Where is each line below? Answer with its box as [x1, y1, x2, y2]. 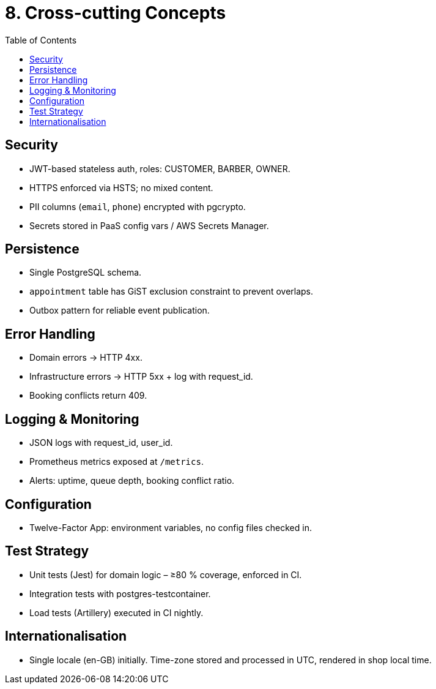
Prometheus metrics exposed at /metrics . [29, 456, 204, 467]
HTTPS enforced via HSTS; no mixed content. [29, 182, 213, 193]
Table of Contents [5, 34, 77, 45]
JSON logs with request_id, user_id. [29, 437, 173, 448]
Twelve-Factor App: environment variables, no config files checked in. [29, 522, 312, 533]
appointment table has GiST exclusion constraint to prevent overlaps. [29, 286, 314, 297]
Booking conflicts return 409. [29, 390, 147, 401]
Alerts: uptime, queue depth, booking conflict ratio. [29, 475, 235, 486]
